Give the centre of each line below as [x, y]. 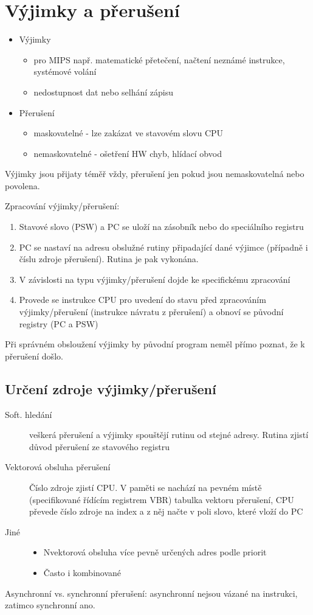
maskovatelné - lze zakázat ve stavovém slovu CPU [129, 133]
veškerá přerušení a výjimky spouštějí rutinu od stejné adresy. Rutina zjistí [169, 435]
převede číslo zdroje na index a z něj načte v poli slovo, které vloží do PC [166, 511]
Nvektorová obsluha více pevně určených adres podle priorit [155, 552]
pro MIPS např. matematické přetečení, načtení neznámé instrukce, [159, 59]
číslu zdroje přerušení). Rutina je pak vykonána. [109, 259]
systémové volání [65, 71]
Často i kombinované [82, 572]
